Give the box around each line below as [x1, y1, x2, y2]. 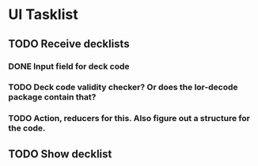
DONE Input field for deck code [8, 61, 130, 72]
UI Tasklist [8, 6, 78, 24]
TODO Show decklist [8, 147, 112, 160]
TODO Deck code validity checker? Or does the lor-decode [8, 81, 239, 92]
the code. [8, 123, 46, 134]
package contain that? [8, 92, 97, 103]
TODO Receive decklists [8, 37, 130, 51]
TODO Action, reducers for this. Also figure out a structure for [8, 113, 251, 124]
